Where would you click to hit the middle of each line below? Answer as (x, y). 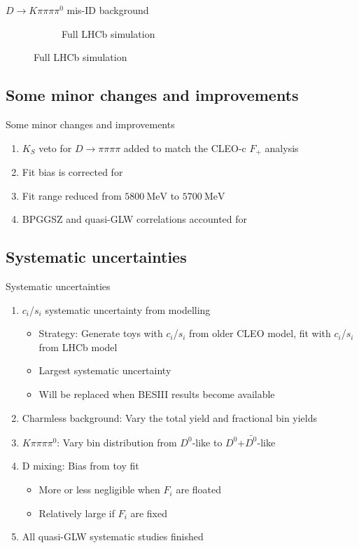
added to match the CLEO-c (185, 148)
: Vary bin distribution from (117, 442)
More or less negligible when (99, 489)
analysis (282, 148)
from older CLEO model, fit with (260, 333)
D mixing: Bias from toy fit (80, 466)
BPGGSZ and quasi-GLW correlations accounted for (135, 219)
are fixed (149, 513)
